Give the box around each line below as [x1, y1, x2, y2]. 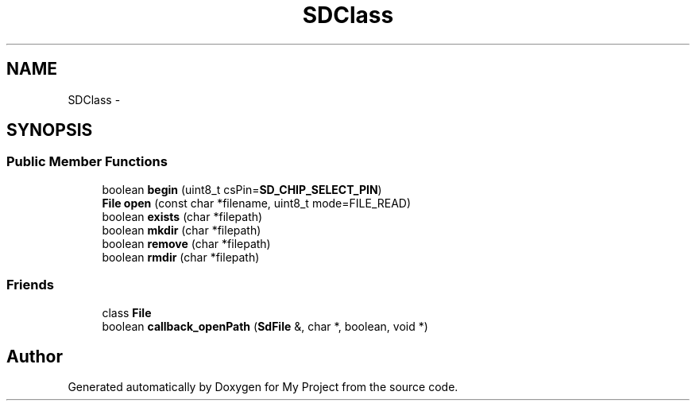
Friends [6, 277, 54, 293]
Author [6, 346, 63, 366]
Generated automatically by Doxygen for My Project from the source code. [68, 380, 458, 394]
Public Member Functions [6, 153, 168, 170]
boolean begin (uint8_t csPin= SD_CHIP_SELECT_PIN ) [102, 182, 382, 196]
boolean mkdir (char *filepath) [102, 223, 261, 237]
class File [102, 305, 152, 320]
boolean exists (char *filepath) [102, 209, 263, 223]
